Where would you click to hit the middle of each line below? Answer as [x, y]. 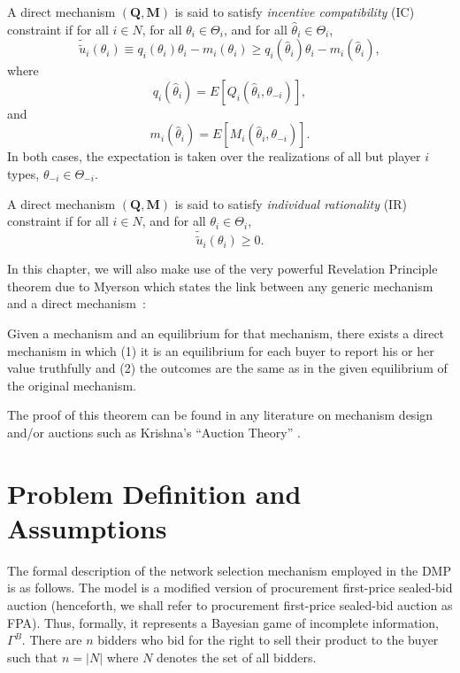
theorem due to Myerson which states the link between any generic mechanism [220, 286]
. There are [52, 640]
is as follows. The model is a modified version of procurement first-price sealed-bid [230, 588]
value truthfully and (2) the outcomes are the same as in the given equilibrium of [227, 368]
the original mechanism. [72, 385]
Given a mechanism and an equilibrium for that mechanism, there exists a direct [226, 333]
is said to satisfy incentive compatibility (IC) [295, 12]
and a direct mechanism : [77, 303]
